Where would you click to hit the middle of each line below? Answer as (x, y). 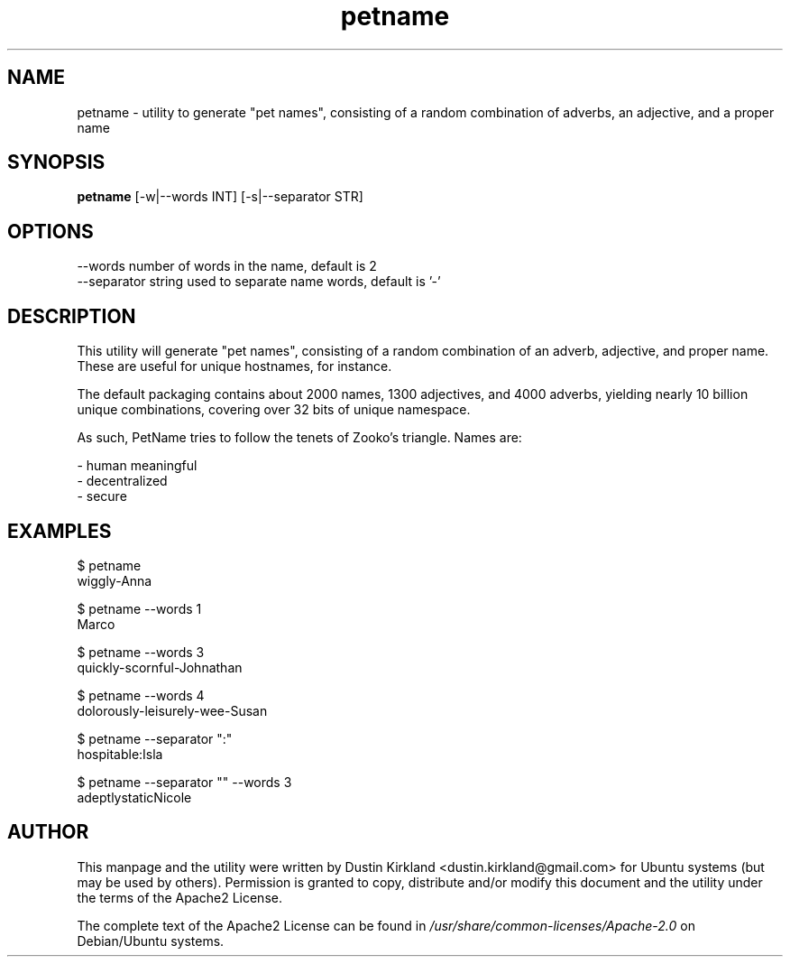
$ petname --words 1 (139, 608)
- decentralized (122, 481)
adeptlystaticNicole (134, 797)
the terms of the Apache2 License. (179, 897)
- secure (102, 496)
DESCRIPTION (72, 316)
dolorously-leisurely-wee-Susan (172, 710)
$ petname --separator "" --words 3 (184, 782)
